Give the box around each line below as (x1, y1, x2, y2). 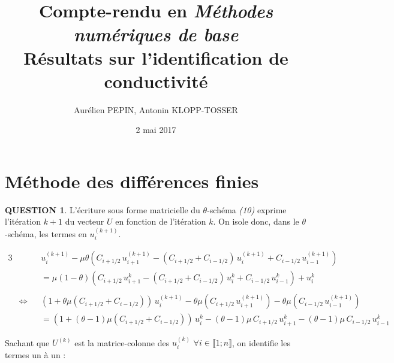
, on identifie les (232, 336, 290, 349)
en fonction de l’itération (115, 215, 206, 228)
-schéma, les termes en (5, 227, 87, 240)
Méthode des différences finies (5, 168, 259, 193)
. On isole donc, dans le (213, 215, 299, 228)
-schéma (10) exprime (207, 203, 287, 216)
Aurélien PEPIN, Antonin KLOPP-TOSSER (74, 103, 238, 116)
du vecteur (65, 215, 104, 228)
